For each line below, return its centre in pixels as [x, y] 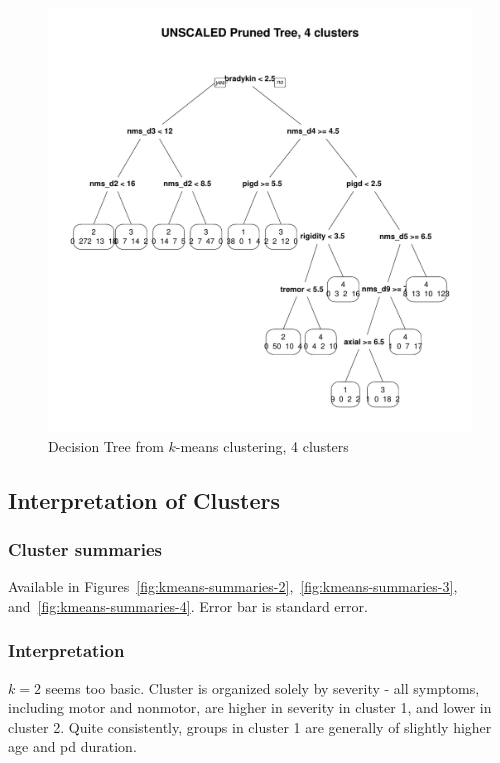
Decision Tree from [106, 445]
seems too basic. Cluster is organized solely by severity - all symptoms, [262, 687]
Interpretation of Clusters [144, 499]
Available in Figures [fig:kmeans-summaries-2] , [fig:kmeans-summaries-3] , [233, 586]
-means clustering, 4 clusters [262, 445]
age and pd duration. [72, 746]
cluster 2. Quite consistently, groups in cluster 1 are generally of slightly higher [250, 726]
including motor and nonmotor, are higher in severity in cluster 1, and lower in [250, 707]
